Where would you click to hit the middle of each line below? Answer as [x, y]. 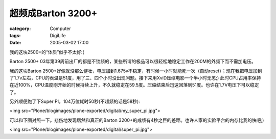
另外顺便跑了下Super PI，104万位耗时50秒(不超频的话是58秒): [75, 101]
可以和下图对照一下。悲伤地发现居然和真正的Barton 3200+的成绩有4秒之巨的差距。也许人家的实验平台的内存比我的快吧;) [137, 120]
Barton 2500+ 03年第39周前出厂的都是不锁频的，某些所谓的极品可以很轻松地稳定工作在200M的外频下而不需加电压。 [133, 62]
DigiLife [58, 35]
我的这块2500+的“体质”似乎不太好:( [47, 52]
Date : [15, 43]
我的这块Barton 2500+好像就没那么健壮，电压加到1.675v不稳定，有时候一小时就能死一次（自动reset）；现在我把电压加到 [136, 71]
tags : [15, 35]
